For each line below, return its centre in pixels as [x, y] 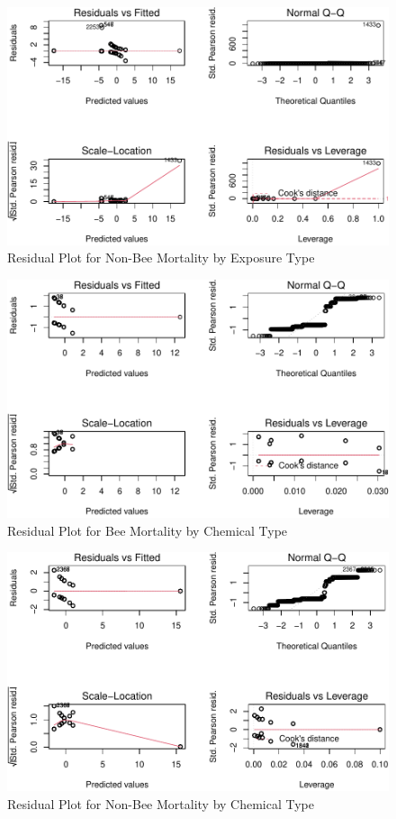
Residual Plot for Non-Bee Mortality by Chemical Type [161, 803]
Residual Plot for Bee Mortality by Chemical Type [148, 530]
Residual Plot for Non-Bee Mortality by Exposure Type [161, 258]
